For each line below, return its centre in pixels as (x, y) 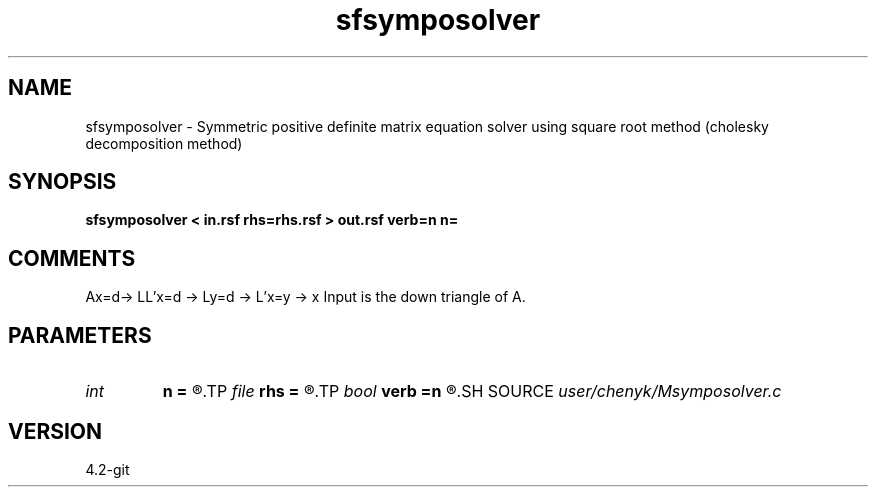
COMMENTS (72, 258)
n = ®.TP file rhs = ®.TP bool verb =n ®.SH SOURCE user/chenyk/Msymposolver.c (472, 391)
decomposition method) (164, 143)
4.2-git (107, 469)
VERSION (55, 431)
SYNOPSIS (62, 182)
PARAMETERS (80, 335)
